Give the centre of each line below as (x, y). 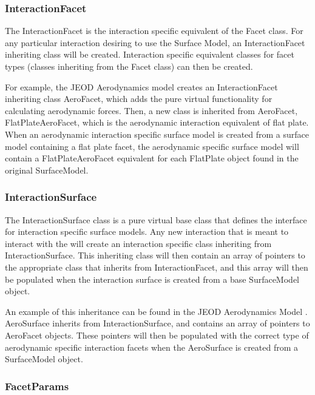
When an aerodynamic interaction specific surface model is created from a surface (157, 134)
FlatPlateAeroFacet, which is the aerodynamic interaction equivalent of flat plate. (157, 122)
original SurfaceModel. (47, 170)
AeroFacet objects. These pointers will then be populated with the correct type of (157, 335)
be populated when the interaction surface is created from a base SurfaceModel (152, 279)
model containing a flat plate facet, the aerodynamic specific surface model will (152, 146)
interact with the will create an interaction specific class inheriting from (138, 243)
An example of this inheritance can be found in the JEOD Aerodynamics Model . (156, 311)
